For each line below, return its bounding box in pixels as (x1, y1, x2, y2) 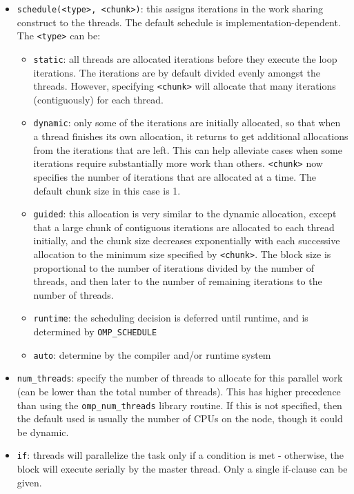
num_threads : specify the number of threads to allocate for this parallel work (17, 370, 343, 385)
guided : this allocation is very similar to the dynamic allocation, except (33, 206, 337, 221)
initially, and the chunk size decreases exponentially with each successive (33, 233, 340, 248)
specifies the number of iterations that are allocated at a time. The (33, 169, 317, 184)
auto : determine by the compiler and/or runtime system (33, 347, 271, 362)
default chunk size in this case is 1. (33, 183, 181, 197)
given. (17, 475, 42, 489)
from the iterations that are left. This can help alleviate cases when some (33, 142, 342, 157)
